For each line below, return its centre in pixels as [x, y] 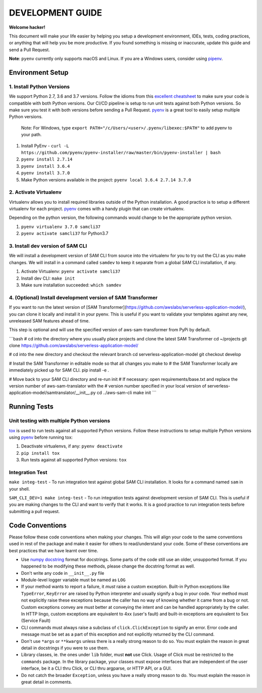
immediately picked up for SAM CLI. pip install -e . [59, 370]
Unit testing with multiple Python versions [59, 421]
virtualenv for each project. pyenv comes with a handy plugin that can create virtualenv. [97, 209]
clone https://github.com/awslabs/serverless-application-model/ [74, 346]
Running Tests [31, 407]
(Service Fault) [36, 621]
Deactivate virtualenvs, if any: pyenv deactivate [72, 446]
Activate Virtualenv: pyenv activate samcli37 [71, 271]
